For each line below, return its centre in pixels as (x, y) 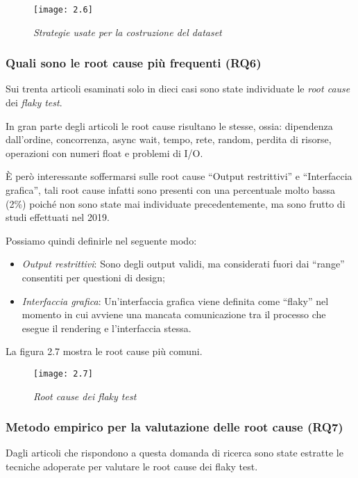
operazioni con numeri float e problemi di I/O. (104, 153)
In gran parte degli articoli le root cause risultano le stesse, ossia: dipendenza (169, 125)
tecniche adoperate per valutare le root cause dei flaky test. (132, 467)
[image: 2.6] (63, 10)
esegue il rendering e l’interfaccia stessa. (106, 328)
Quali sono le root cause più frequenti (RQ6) (134, 63)
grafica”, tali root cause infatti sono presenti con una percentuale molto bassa (170, 190)
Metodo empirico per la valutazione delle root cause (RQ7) (174, 427)
